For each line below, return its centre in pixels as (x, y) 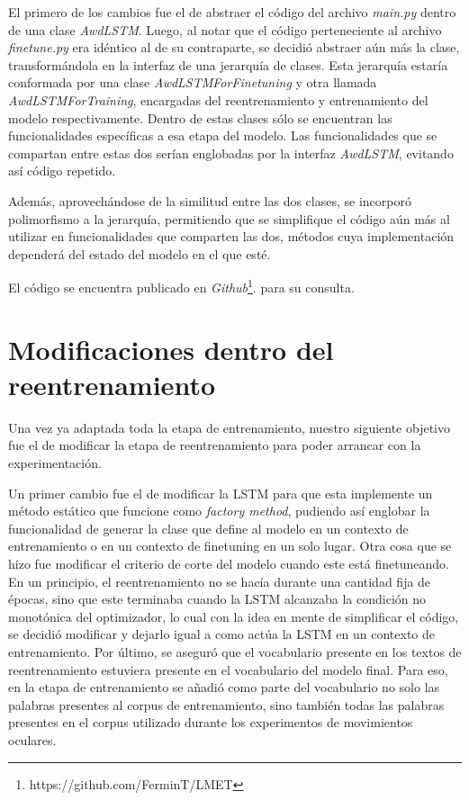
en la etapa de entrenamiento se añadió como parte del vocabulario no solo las (224, 687)
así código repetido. (62, 171)
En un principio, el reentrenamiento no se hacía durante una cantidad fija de (220, 581)
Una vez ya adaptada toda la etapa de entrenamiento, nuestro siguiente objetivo (230, 427)
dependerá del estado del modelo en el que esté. (140, 253)
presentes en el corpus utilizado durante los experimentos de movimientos (211, 722)
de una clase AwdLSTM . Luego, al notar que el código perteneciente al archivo (225, 29)
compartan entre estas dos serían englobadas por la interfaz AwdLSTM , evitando (231, 153)
